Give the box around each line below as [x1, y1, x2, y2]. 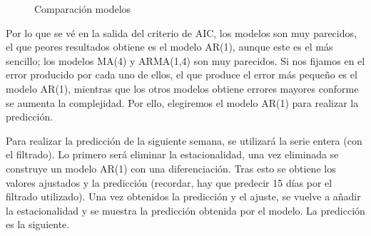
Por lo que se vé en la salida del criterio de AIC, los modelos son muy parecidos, [6, 25, 357, 40]
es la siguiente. [6, 217, 70, 232]
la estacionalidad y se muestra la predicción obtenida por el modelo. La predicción [6, 202, 365, 217]
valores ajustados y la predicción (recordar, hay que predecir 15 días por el [6, 175, 332, 190]
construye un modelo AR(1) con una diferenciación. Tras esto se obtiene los [6, 160, 336, 175]
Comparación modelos [34, 1, 131, 16]
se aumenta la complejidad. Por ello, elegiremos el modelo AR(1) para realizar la [6, 95, 359, 110]
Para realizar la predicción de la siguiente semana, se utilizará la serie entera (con [6, 133, 362, 148]
